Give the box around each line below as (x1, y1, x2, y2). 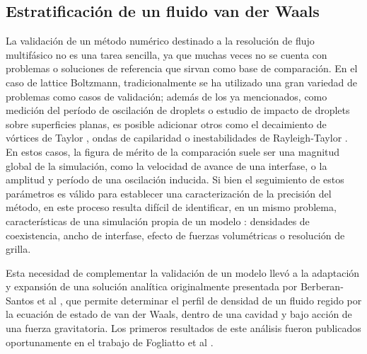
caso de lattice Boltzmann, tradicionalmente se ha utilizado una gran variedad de (6, 74, 358, 89)
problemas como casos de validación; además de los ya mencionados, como (6, 88, 327, 103)
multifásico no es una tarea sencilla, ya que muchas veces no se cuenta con (6, 47, 327, 62)
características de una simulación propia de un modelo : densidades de (6, 213, 310, 228)
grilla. (6, 241, 31, 256)
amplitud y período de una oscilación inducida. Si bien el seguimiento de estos (6, 172, 344, 187)
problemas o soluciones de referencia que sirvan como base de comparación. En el (6, 61, 358, 76)
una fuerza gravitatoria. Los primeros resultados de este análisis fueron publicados (6, 321, 361, 336)
